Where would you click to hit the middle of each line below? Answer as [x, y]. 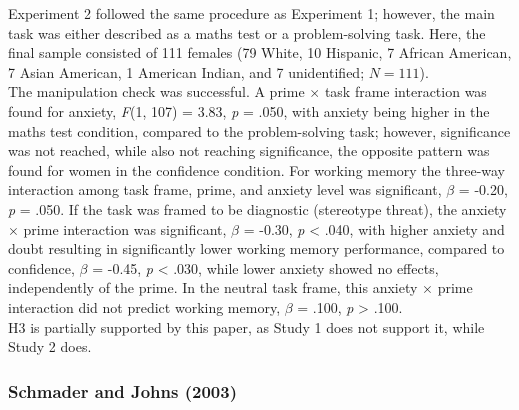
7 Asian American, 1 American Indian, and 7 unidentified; [186, 71]
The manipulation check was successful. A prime [156, 91]
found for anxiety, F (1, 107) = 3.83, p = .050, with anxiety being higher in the [249, 110]
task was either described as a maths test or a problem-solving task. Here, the [247, 32]
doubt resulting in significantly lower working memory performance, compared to [256, 248]
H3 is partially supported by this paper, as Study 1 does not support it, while [246, 326]
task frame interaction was [405, 91]
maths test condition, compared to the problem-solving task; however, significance [259, 130]
